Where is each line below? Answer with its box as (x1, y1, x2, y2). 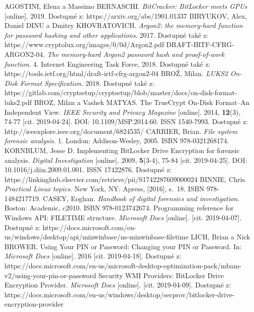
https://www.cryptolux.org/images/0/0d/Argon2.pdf (4, 39, 164, 50)
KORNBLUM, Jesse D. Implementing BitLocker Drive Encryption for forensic (4, 145, 240, 155)
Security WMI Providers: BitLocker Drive (98, 270, 224, 280)
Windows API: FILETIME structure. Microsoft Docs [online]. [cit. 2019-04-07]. (4, 212, 242, 223)
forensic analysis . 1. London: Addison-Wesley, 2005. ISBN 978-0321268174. (4, 135, 229, 146)
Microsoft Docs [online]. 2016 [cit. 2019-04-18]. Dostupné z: (4, 251, 181, 261)
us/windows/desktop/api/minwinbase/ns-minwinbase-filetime (4, 232, 189, 242)
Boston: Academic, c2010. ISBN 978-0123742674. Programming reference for (4, 203, 234, 213)
